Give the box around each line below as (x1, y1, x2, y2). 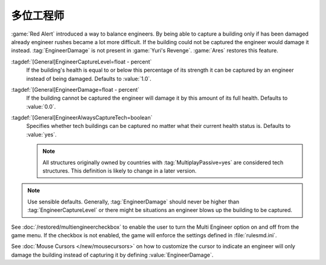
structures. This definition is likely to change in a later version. (42, 167, 197, 174)
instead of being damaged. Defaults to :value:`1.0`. (26, 75, 152, 82)
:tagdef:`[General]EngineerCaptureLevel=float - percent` (11, 58, 152, 65)
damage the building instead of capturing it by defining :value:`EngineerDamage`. (11, 251, 214, 258)
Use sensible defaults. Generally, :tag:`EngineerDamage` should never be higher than (27, 198, 240, 205)
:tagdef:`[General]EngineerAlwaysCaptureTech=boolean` (11, 114, 153, 121)
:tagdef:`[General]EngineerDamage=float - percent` (11, 86, 140, 93)
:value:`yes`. (26, 130, 57, 138)
